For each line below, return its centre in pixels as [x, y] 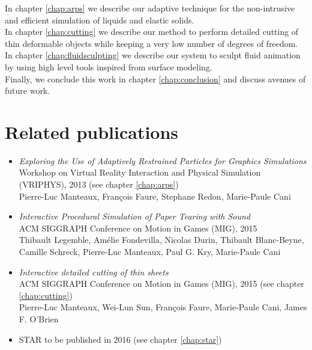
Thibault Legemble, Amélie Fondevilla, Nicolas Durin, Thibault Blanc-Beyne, [161, 240]
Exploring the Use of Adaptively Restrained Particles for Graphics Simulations [163, 160]
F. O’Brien [39, 319]
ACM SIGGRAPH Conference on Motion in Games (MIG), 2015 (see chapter [161, 284]
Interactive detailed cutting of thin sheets [94, 272]
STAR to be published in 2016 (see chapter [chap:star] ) [120, 339]
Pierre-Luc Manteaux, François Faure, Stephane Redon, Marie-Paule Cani [155, 196]
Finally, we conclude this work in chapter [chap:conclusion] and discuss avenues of [155, 78]
